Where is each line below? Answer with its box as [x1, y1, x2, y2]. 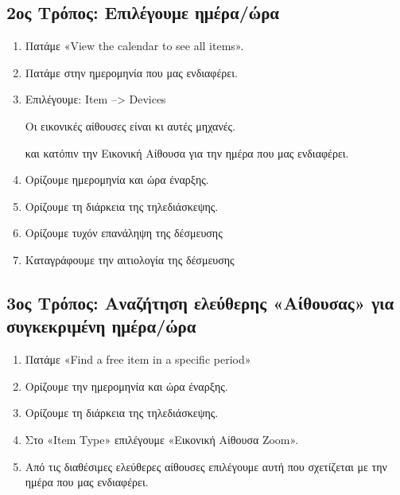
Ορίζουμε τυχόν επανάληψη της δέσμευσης [25, 224, 223, 241]
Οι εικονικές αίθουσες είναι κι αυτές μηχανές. [25, 117, 236, 134]
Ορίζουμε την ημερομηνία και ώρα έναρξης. [25, 377, 228, 394]
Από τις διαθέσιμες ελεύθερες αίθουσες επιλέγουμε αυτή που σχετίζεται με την [25, 458, 387, 474]
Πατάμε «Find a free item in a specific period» [25, 351, 251, 368]
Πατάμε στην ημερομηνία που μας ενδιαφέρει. [25, 64, 238, 80]
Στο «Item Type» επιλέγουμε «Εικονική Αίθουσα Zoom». [25, 431, 299, 447]
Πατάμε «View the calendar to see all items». [25, 37, 244, 54]
